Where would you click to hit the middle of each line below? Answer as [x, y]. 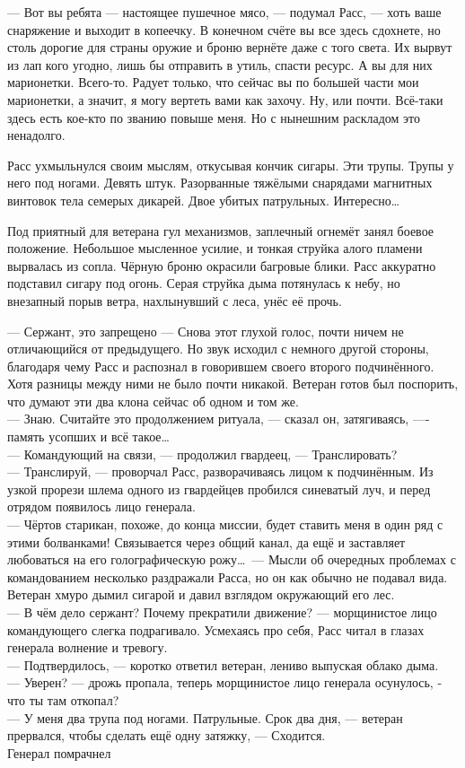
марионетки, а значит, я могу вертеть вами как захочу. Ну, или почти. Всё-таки [225, 99]
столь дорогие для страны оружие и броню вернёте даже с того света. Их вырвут [230, 47]
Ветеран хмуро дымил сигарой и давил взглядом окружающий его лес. [201, 594]
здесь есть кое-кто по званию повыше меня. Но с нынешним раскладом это [214, 117]
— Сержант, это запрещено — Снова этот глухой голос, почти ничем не [206, 331]
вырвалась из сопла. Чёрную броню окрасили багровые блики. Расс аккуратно [222, 265]
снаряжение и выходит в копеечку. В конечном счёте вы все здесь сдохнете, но [224, 29]
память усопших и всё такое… [88, 436]
